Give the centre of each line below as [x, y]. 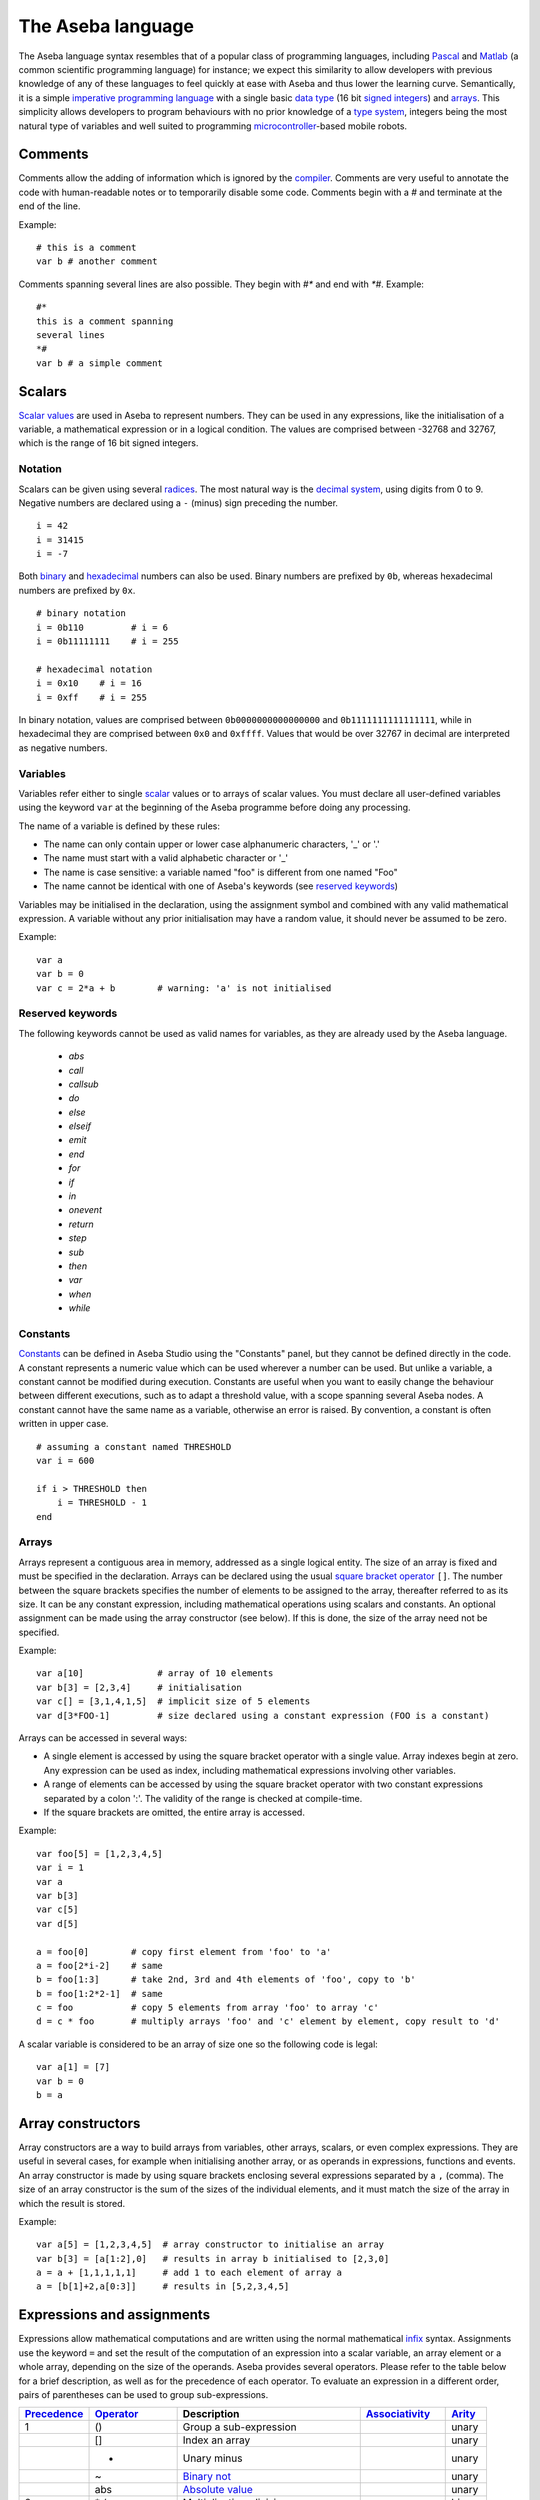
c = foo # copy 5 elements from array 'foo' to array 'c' [207, 2008]
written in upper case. [63, 1424]
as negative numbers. [63, 747]
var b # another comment [97, 261]
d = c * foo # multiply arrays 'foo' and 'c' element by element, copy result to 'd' [268, 2021]
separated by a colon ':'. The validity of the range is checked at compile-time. [203, 1798]
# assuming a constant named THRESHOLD [134, 1446]
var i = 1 [60, 1868]
